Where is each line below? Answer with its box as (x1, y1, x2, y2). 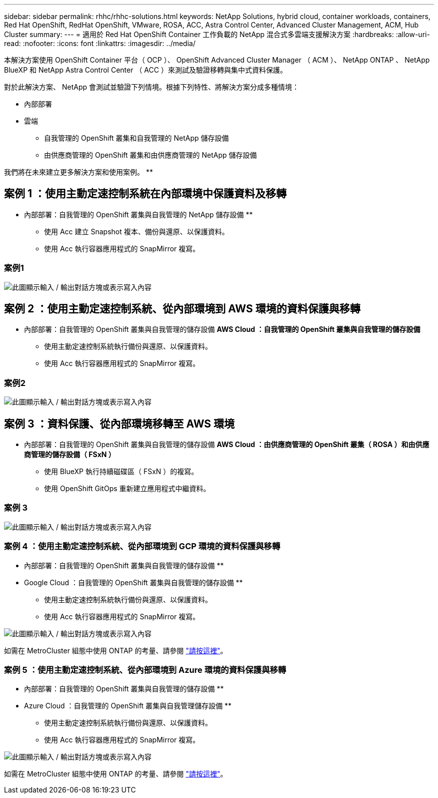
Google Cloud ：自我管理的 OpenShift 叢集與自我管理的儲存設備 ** (24, 578, 243, 587)
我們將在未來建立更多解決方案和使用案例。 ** (4, 168, 153, 176)
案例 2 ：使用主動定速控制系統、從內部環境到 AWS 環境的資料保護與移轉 (4, 302, 360, 315)
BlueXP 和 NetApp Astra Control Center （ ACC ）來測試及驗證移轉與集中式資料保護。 (4, 66, 287, 74)
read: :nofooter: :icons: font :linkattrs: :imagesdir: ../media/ (4, 39, 195, 48)
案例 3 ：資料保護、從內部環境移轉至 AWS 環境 (4, 417, 235, 430)
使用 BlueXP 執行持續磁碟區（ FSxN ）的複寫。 (44, 467, 198, 476)
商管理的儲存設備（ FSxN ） (24, 450, 115, 459)
